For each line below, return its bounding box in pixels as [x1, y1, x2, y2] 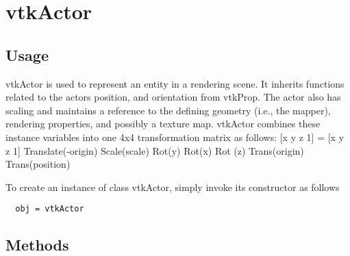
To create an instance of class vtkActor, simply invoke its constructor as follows [5, 179, 340, 194]
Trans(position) [5, 157, 71, 171]
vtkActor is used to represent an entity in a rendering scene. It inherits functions [5, 76, 345, 90]
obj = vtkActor [15, 204, 84, 214]
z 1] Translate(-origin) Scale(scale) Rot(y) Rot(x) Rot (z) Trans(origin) [5, 143, 304, 157]
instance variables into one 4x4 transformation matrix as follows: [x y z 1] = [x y [5, 129, 345, 144]
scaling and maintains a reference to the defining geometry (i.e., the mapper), [5, 103, 331, 117]
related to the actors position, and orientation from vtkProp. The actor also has [5, 90, 341, 104]
